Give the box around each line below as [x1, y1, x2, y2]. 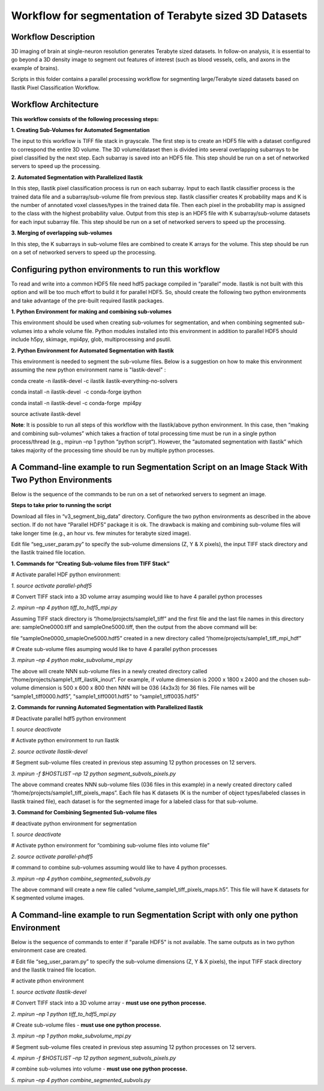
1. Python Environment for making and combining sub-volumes [11, 308, 172, 315]
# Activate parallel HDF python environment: [11, 571, 121, 579]
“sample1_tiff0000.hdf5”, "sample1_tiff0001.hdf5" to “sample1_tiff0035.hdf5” [11, 693, 199, 700]
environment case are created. [11, 947, 87, 954]
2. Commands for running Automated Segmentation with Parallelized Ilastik [11, 704, 203, 711]
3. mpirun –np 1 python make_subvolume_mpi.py [11, 1032, 131, 1039]
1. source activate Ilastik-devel [11, 988, 87, 996]
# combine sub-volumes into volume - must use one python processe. [11, 1065, 188, 1072]
